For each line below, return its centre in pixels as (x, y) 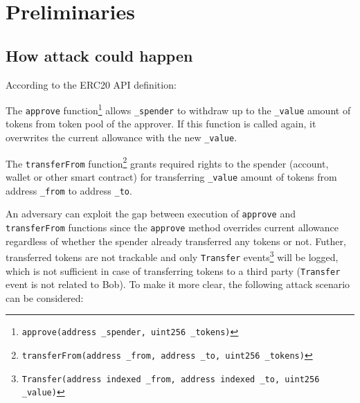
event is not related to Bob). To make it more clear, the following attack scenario (178, 284)
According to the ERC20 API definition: (91, 84)
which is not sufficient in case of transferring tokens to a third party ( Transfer (173, 270)
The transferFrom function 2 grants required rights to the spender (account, (167, 162)
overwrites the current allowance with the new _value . (121, 137)
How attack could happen (99, 55)
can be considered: (45, 297)
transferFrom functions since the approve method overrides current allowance (172, 227)
